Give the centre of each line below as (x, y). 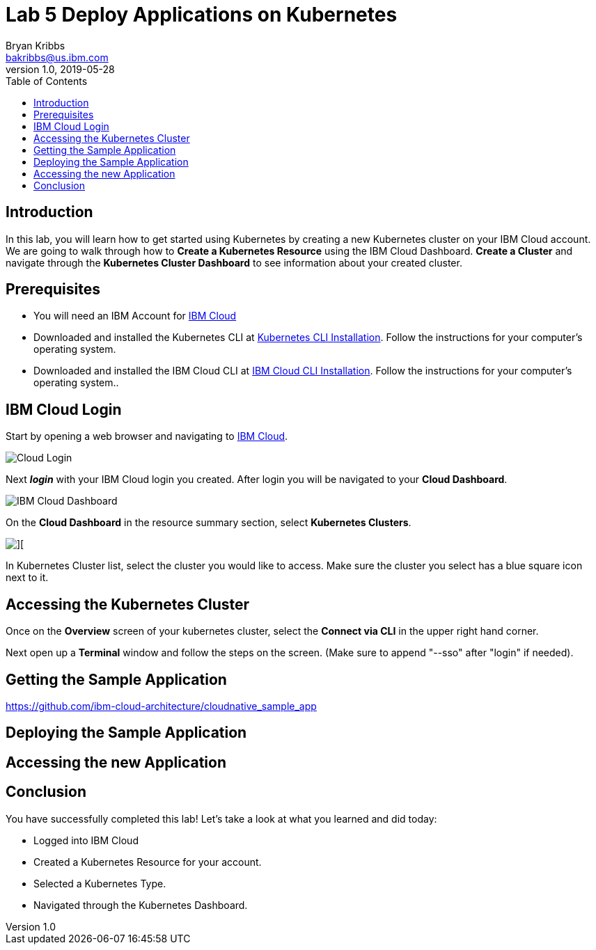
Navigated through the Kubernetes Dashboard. (141, 905)
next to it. (27, 578)
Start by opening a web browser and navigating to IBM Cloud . (147, 436)
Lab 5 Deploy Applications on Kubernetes (202, 15)
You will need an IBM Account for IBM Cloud (135, 316)
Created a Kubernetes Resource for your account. (148, 862)
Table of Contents (47, 81)
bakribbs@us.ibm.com (57, 57)
